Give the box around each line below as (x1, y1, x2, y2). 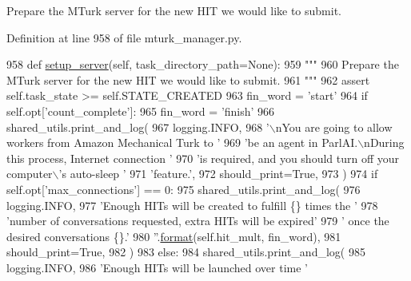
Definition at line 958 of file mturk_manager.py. (6, 29, 242, 46)
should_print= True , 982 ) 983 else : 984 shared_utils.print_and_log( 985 (6, 243, 365, 260)
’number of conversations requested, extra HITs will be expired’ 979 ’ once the (6, 212, 389, 229)
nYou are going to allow (275, 118, 393, 135)
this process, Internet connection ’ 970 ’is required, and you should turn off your (6, 149, 400, 166)
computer (6, 165, 53, 182)
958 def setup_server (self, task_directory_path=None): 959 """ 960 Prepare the (6, 56, 399, 73)
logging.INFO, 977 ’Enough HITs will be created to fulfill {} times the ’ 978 (6, 196, 378, 213)
